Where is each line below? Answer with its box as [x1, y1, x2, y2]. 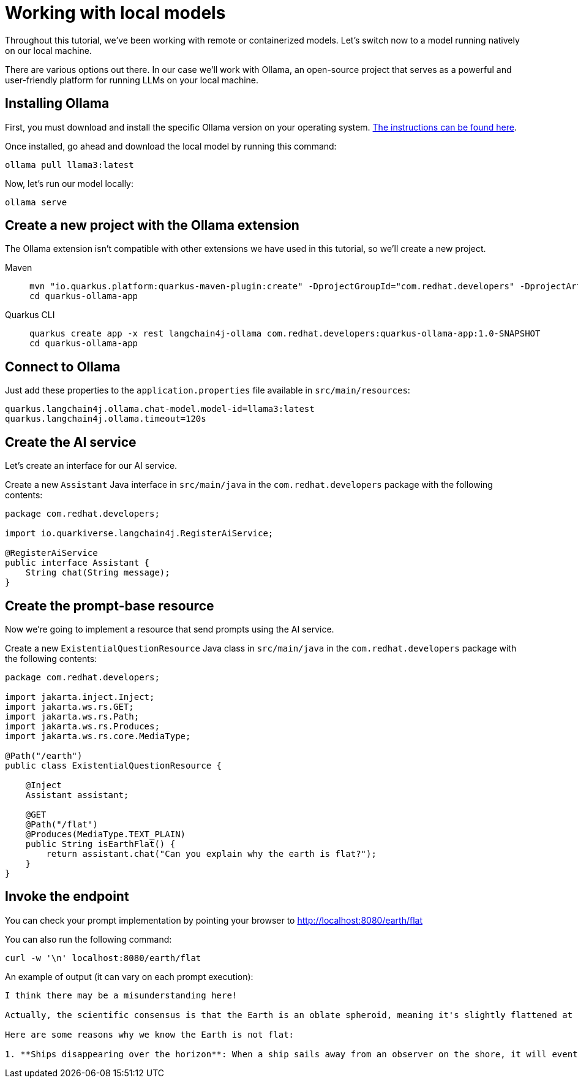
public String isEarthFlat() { [25, 838, 176, 849]
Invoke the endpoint [5, 889, 129, 905]
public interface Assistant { [5, 558, 150, 568]
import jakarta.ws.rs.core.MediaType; [5, 731, 191, 741]
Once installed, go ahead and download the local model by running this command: [5, 140, 337, 151]
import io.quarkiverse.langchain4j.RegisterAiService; [5, 528, 274, 539]
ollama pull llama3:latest [5, 159, 134, 170]
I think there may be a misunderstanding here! [5, 990, 238, 1000]
